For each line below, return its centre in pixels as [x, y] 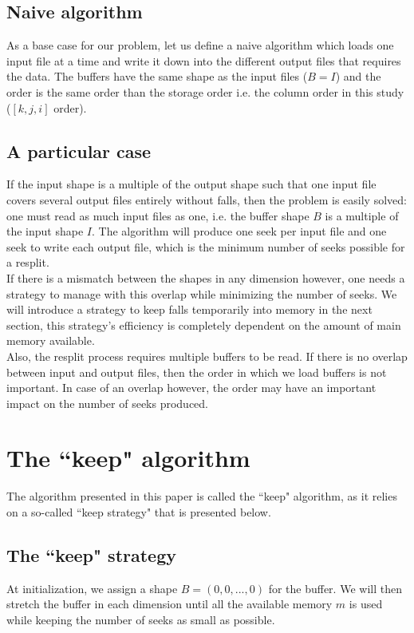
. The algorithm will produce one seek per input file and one [239, 231]
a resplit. [28, 262]
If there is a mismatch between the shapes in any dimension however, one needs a [206, 277]
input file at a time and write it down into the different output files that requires [204, 60]
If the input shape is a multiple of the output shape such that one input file [191, 184]
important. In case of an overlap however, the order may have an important [191, 388]
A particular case [79, 150]
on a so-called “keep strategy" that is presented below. [139, 512]
